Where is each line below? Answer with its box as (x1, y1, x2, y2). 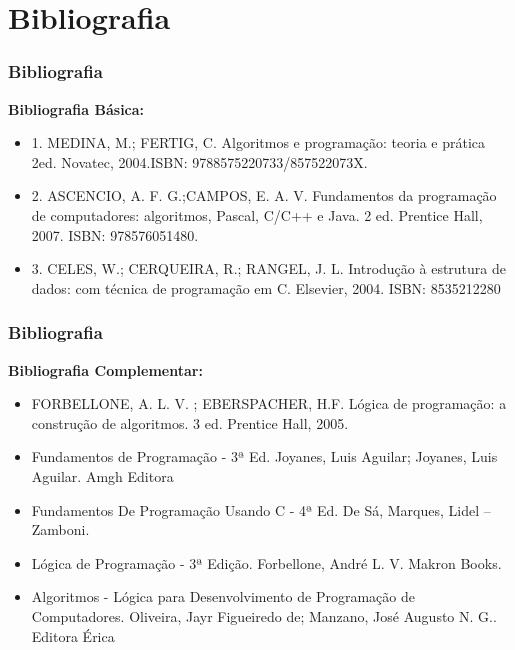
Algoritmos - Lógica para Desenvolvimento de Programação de (31, 586, 415, 607)
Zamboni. (31, 519, 90, 540)
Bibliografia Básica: (8, 98, 145, 119)
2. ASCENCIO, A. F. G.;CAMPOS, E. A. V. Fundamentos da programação (31, 185, 497, 206)
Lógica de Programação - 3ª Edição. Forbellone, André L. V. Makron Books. (31, 552, 502, 573)
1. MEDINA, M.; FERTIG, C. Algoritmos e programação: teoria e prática (31, 132, 486, 153)
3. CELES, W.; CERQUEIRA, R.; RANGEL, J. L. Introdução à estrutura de (31, 258, 506, 279)
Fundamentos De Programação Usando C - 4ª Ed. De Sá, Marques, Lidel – (31, 499, 491, 520)
